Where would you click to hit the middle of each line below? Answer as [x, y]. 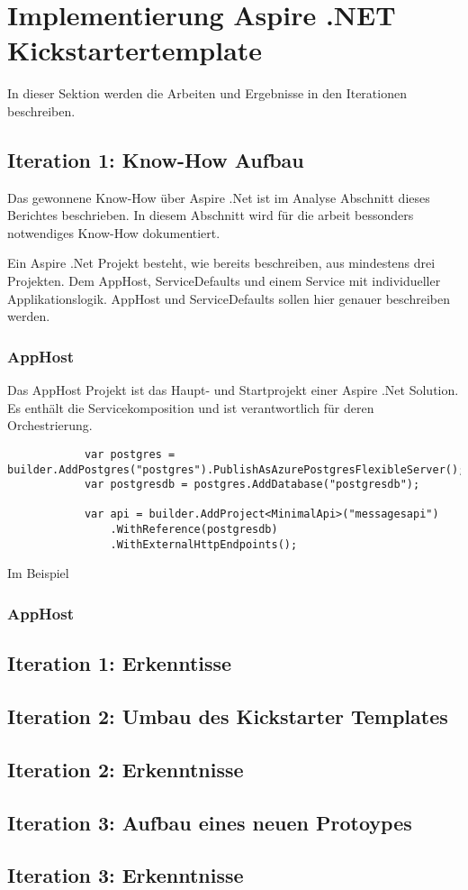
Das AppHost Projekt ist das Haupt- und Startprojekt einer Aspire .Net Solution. [233, 390]
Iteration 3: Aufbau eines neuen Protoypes [210, 822]
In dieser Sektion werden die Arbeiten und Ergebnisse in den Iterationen [207, 93]
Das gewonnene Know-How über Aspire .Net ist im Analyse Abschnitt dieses [219, 197]
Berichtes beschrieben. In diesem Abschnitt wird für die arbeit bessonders [211, 215]
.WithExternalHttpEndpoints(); [204, 544]
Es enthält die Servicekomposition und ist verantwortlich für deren [191, 407]
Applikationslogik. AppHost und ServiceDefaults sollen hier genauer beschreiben [229, 298]
